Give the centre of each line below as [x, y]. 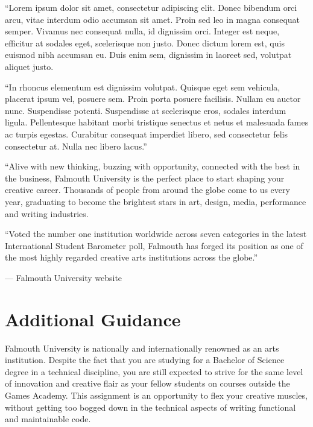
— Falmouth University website [64, 277]
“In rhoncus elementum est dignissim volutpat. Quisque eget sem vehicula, [143, 87]
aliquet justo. [29, 66]
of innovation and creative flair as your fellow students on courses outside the [147, 383]
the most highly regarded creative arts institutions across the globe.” [131, 257]
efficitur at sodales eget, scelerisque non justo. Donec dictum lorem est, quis [145, 43]
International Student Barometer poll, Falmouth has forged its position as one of [154, 245]
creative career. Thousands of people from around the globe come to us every [147, 190]
